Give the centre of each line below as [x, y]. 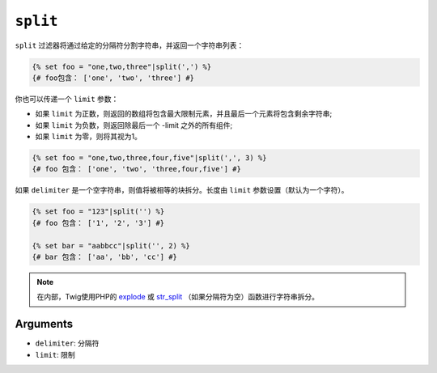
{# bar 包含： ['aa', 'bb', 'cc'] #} [105, 256]
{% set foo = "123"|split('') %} [98, 212]
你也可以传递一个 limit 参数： [67, 99]
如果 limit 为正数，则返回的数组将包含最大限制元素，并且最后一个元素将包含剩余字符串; [184, 114]
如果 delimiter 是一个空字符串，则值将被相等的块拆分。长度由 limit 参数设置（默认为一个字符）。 [182, 190]
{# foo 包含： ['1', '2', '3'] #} [98, 223]
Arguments [44, 324]
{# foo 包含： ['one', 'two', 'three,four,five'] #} [137, 169]
